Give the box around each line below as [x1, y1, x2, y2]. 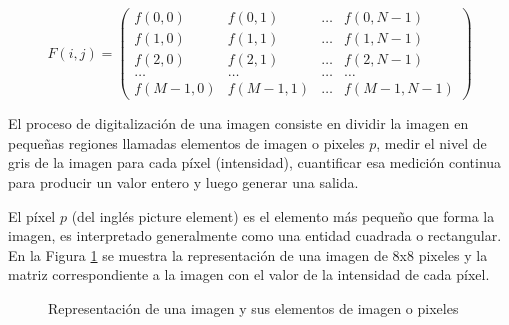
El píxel [8, 205, 56, 226]
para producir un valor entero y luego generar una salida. [8, 172, 359, 192]
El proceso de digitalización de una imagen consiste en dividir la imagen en [8, 113, 469, 134]
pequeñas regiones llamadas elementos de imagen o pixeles [8, 132, 365, 153]
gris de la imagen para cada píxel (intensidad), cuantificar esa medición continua [8, 152, 502, 173]
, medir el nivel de [376, 132, 487, 153]
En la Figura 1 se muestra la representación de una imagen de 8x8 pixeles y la [8, 244, 488, 265]
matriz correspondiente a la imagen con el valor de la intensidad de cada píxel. [8, 264, 490, 285]
